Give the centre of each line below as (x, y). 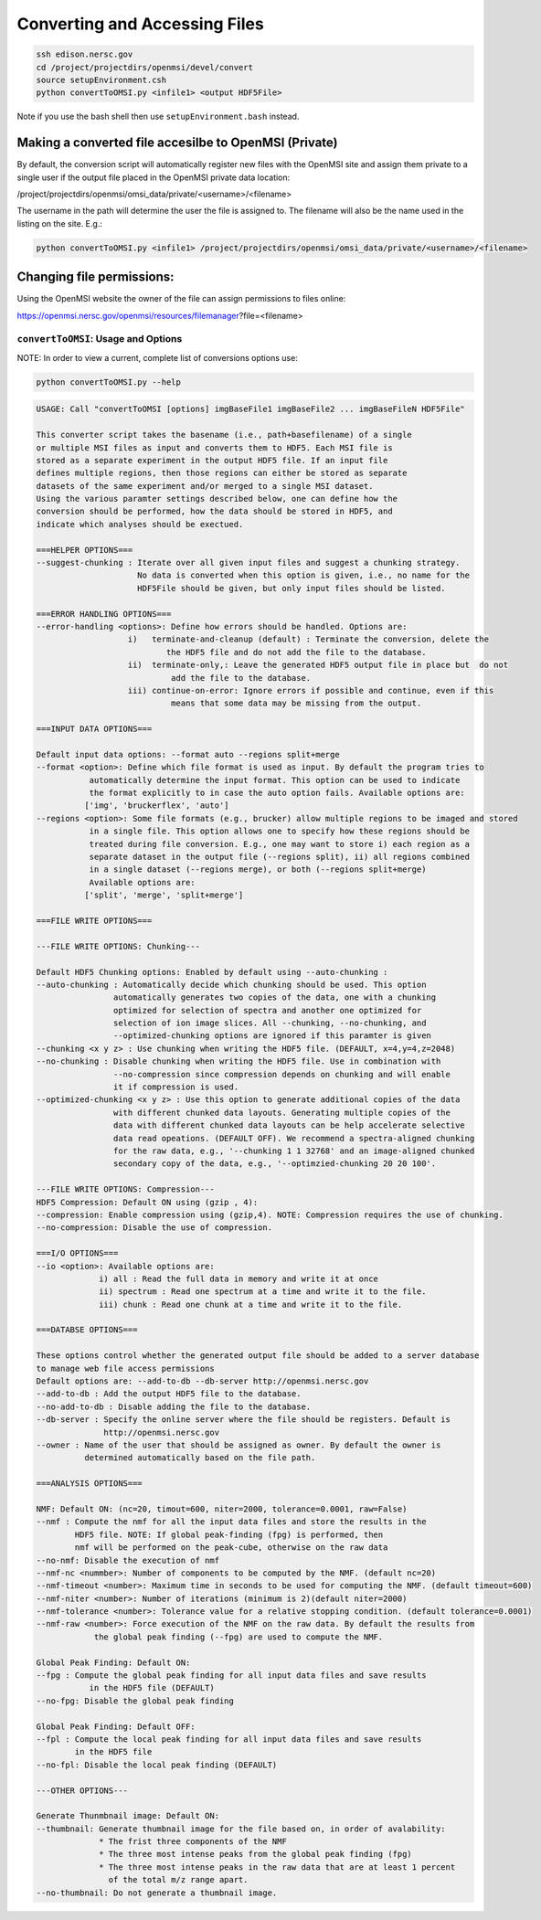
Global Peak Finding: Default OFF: (116, 1726)
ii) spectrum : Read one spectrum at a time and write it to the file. (263, 1292)
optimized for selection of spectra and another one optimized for (267, 1010)
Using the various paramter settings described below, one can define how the (217, 499)
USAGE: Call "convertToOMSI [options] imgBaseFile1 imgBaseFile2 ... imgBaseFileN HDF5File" (250, 409)
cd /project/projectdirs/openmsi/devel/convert (144, 67)
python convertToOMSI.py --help (109, 382)
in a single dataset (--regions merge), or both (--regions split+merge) (258, 870)
